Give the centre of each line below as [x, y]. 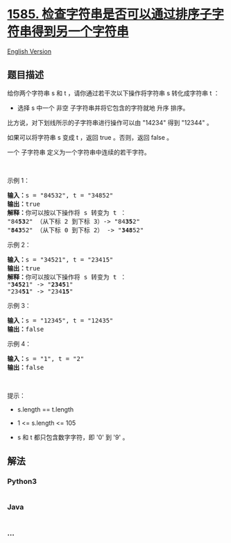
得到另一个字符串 [80, 32]
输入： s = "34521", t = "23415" [60, 259]
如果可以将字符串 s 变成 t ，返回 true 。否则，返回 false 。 [90, 137]
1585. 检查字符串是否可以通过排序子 [110, 14]
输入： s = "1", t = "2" [46, 358]
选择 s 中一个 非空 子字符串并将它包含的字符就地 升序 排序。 [103, 108]
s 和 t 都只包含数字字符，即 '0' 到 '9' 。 [73, 437]
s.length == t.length [45, 409]
